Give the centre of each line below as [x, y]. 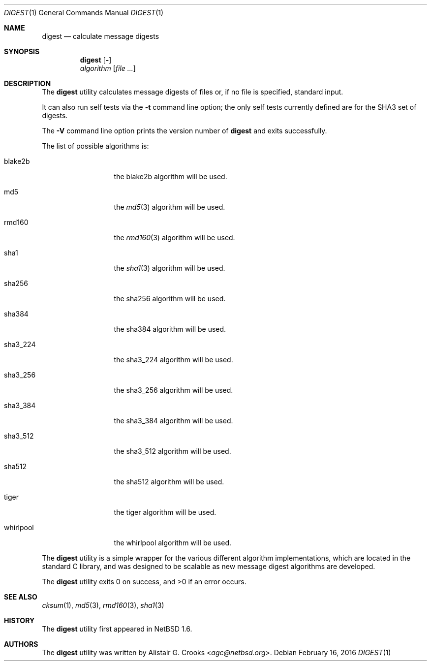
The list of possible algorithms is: [95, 146]
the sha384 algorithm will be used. [170, 329]
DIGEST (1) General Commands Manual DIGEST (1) [84, 13]
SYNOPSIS [22, 51]
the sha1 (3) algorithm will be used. [169, 268]
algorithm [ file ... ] [108, 68]
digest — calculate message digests [101, 36]
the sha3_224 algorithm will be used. [173, 360]
